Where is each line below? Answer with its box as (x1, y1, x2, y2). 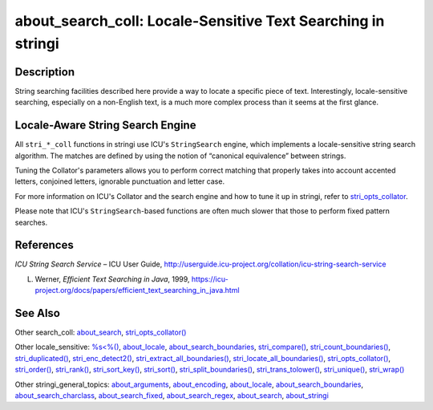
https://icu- (191, 274, 229, 284)
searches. (14, 217, 48, 227)
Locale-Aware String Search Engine (14, 119, 196, 132)
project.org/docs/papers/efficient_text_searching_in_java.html (34, 286, 240, 295)
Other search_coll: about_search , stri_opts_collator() (14, 327, 187, 337)
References (14, 238, 74, 252)
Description (14, 65, 75, 79)
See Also (14, 306, 60, 320)
